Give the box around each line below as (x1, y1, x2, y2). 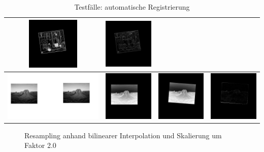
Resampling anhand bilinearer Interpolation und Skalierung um (24, 130, 222, 140)
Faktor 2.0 (24, 140, 56, 150)
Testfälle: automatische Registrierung (74, 2, 190, 12)
